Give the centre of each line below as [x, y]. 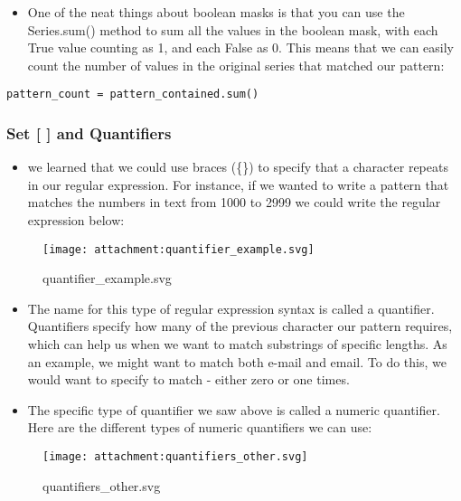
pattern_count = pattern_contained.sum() [133, 95]
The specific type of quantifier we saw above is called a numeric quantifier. [234, 409]
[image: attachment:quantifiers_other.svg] [175, 457]
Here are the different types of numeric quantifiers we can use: [200, 427]
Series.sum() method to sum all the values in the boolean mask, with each [233, 29]
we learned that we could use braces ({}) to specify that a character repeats [238, 167]
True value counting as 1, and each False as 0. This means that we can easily [240, 47]
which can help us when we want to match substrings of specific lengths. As [237, 344]
